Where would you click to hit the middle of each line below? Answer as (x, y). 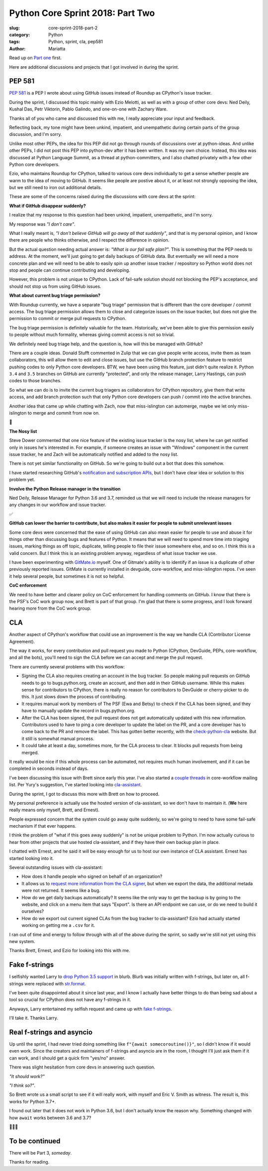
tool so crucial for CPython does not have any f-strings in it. (70, 1000)
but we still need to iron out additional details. (56, 188)
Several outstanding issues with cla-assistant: (56, 867)
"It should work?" (27, 1076)
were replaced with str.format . (55, 983)
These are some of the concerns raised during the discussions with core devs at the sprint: (102, 197)
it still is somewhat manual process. (58, 739)
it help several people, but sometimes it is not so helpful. (67, 576)
